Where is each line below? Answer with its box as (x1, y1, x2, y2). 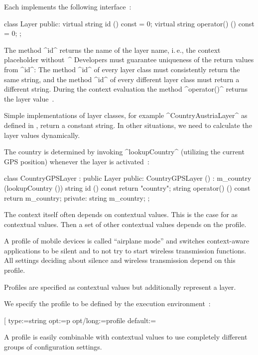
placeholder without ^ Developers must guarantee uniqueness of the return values (4, 54, 254, 65)
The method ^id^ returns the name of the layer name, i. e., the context (4, 44, 221, 55)
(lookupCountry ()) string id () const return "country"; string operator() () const (4, 182, 251, 193)
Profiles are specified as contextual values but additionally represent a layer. (4, 281, 236, 292)
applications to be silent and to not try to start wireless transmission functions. (4, 245, 247, 255)
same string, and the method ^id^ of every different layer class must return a (4, 74, 240, 84)
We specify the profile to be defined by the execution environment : (4, 298, 211, 309)
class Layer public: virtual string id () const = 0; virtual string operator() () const (4, 18, 255, 28)
